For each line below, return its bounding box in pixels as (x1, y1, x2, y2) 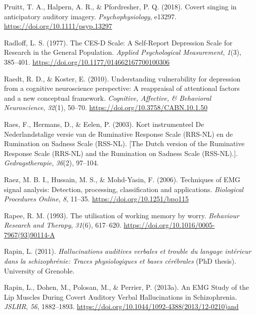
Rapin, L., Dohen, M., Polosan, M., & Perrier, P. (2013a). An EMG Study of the (4, 282, 249, 292)
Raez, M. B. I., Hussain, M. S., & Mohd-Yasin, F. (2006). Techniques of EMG (4, 174, 240, 184)
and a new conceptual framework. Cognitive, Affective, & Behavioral (4, 92, 212, 103)
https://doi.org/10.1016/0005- (124, 220, 215, 230)
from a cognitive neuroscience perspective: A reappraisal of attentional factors (4, 83, 240, 93)
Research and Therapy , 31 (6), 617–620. (4, 220, 122, 230)
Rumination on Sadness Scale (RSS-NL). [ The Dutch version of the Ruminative (4, 138, 245, 149)
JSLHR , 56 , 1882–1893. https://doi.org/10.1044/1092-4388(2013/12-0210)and (4, 301, 239, 312)
